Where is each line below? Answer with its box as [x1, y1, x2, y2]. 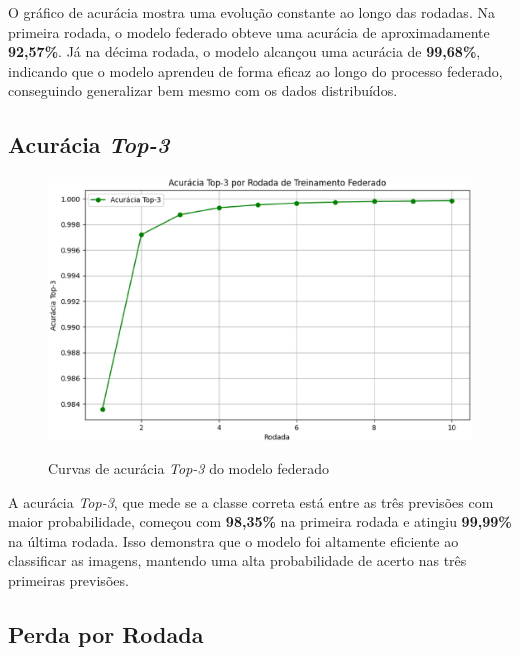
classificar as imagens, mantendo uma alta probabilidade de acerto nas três [8, 550, 467, 571]
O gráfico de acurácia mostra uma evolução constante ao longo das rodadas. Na [8, 2, 495, 22]
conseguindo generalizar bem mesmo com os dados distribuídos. [8, 80, 398, 101]
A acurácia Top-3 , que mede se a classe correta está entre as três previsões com [8, 491, 494, 512]
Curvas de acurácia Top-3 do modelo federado [48, 458, 330, 479]
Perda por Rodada [8, 619, 204, 650]
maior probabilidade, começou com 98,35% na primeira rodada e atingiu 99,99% [8, 511, 512, 532]
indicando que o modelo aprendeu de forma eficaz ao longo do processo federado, [8, 60, 503, 81]
